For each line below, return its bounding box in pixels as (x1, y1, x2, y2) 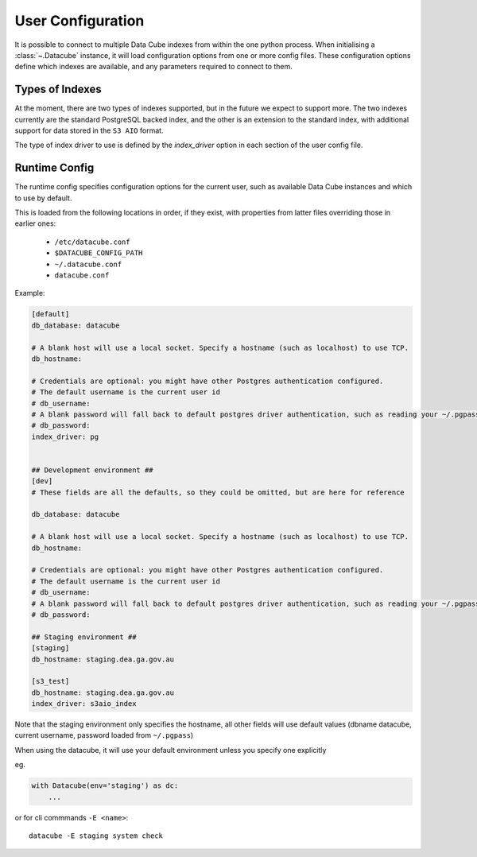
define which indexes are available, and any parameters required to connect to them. (14, 62, 293, 72)
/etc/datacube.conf (54, 237, 130, 246)
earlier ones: (14, 219, 56, 228)
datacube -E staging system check (29, 832, 163, 840)
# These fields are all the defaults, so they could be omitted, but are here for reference (31, 487, 405, 497)
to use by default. (14, 193, 72, 203)
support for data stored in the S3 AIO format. (14, 126, 164, 135)
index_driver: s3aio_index (31, 700, 137, 708)
